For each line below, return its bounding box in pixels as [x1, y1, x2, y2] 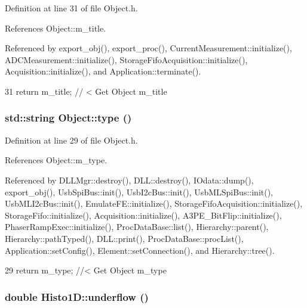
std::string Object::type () [5, 110, 132, 125]
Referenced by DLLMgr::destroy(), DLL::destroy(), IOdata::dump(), [5, 173, 254, 186]
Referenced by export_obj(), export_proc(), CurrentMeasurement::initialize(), [5, 42, 292, 54]
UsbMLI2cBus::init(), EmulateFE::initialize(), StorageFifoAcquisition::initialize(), [5, 197, 303, 210]
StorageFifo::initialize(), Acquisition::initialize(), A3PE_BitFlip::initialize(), [5, 209, 282, 221]
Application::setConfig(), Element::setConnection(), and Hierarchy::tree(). [5, 244, 275, 256]
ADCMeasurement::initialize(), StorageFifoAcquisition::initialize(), [5, 53, 248, 66]
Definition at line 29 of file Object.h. [5, 133, 138, 146]
